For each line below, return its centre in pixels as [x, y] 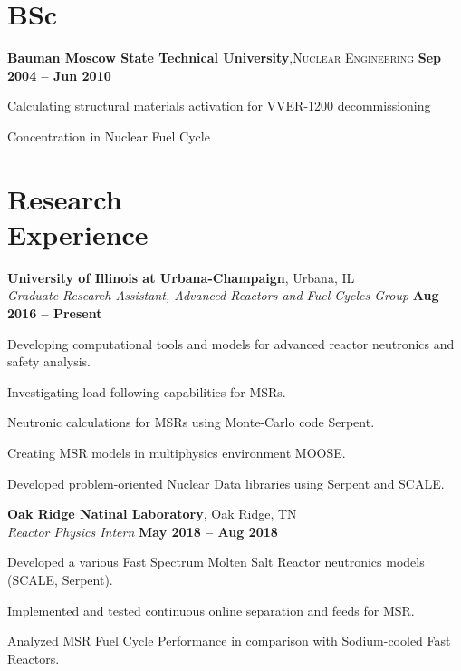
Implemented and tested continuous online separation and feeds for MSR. [211, 610]
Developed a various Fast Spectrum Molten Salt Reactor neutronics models [216, 562]
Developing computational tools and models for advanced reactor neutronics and [231, 343]
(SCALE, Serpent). [60, 579]
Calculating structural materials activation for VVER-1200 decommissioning [219, 106]
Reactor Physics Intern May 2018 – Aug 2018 [143, 531]
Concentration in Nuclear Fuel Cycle [109, 136]
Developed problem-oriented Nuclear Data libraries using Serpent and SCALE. [226, 483]
